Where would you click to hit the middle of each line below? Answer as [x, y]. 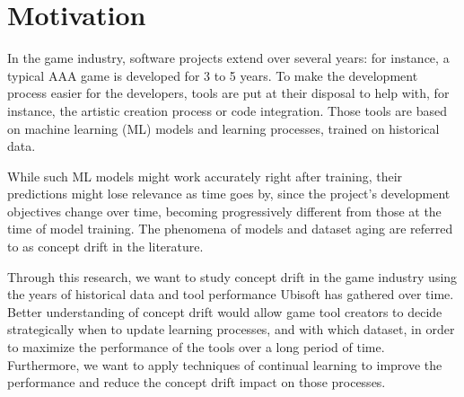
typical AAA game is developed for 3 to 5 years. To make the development [213, 75]
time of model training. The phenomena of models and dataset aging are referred [230, 229]
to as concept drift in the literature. [105, 247]
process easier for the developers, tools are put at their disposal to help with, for [228, 93]
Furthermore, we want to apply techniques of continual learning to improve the [225, 364]
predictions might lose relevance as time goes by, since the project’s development [229, 194]
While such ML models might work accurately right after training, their [205, 176]
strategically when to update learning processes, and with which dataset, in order [231, 329]
